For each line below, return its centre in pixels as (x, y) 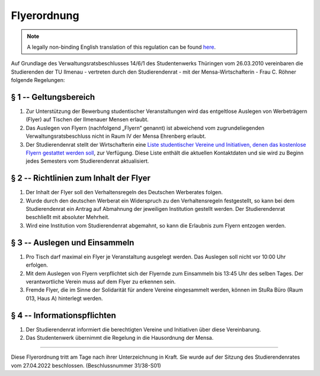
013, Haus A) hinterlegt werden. (64, 298)
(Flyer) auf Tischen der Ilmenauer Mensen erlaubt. (87, 119)
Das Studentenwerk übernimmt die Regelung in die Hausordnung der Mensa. (120, 337)
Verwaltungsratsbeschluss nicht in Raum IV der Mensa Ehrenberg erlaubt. (116, 136)
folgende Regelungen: (38, 80)
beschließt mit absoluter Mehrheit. (68, 217)
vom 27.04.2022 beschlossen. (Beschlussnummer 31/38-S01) (86, 365)
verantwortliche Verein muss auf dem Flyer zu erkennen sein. (101, 282)
